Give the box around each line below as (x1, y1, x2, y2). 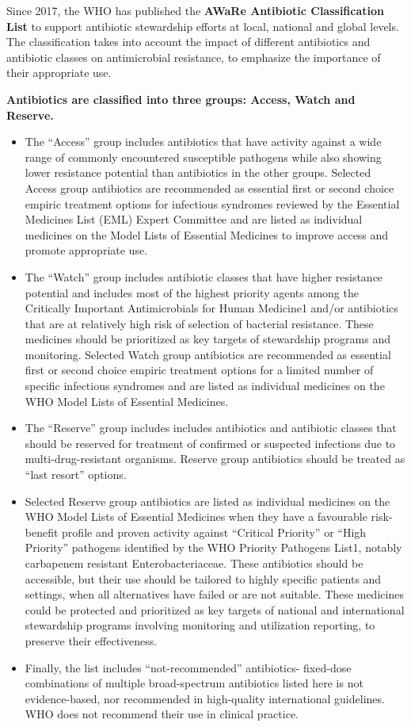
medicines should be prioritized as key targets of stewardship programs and (25, 331, 391, 347)
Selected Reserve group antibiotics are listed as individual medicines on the (25, 492, 390, 509)
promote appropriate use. (25, 242, 148, 258)
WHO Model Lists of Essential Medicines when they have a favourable (25, 508, 367, 525)
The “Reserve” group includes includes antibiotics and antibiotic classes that (25, 419, 397, 436)
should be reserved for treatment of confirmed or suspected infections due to (25, 434, 396, 451)
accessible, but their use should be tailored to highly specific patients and (25, 570, 382, 587)
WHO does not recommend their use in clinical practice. (25, 706, 299, 722)
